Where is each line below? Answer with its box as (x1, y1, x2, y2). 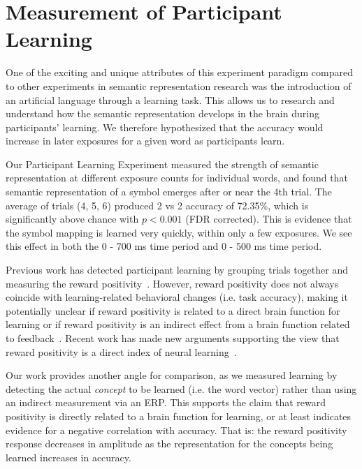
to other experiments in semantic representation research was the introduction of (6, 78, 352, 93)
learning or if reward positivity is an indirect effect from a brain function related (6, 317, 350, 332)
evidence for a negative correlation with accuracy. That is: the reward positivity (6, 422, 347, 437)
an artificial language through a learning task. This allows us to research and (6, 92, 335, 107)
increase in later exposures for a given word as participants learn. (6, 133, 285, 148)
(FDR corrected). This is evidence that (185, 211, 352, 226)
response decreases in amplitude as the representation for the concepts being (6, 436, 333, 451)
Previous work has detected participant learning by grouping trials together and (6, 262, 348, 277)
